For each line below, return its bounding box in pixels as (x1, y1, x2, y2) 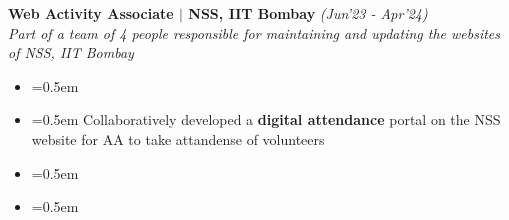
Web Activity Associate (8, 3, 174, 23)
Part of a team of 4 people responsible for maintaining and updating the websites (8, 22, 501, 43)
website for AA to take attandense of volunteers (31, 128, 325, 149)
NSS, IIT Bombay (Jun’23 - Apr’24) (188, 3, 428, 23)
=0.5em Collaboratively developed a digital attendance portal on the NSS (31, 109, 501, 130)
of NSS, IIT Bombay (8, 42, 134, 63)
